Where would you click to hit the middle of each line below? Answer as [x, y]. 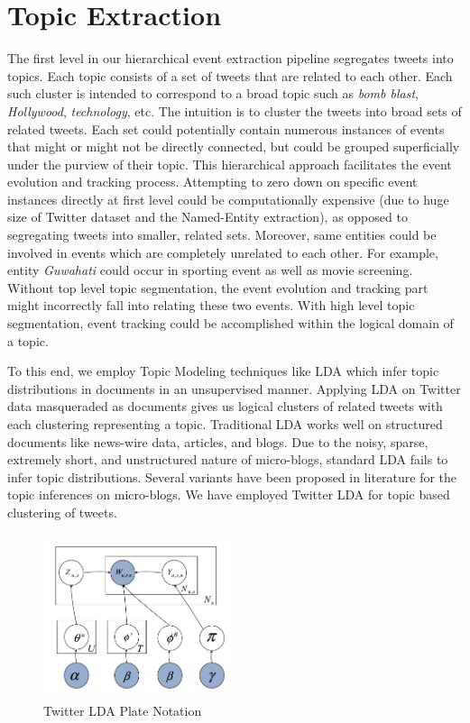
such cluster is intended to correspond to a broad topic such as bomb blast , [213, 93]
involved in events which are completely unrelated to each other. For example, [223, 252]
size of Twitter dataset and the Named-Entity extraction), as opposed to [207, 217]
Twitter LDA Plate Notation [123, 710]
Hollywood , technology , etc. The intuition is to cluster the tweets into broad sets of [235, 110]
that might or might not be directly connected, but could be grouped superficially [234, 146]
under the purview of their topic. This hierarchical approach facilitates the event [230, 164]
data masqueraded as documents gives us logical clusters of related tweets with [225, 406]
